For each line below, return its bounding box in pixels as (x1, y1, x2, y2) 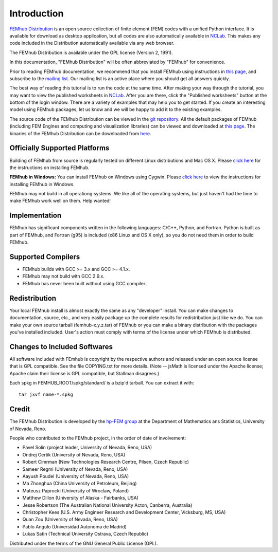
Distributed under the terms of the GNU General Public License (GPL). (9, 540, 158, 546)
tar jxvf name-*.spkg (19, 392, 73, 398)
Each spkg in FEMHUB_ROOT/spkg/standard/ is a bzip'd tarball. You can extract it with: (9, 380, 194, 386)
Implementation (9, 211, 62, 220)
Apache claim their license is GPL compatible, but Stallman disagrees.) (9, 370, 160, 376)
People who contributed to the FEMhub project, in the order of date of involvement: (9, 435, 186, 441)
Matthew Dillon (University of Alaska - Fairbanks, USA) (22, 495, 139, 501)
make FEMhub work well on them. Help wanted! (9, 198, 111, 204)
